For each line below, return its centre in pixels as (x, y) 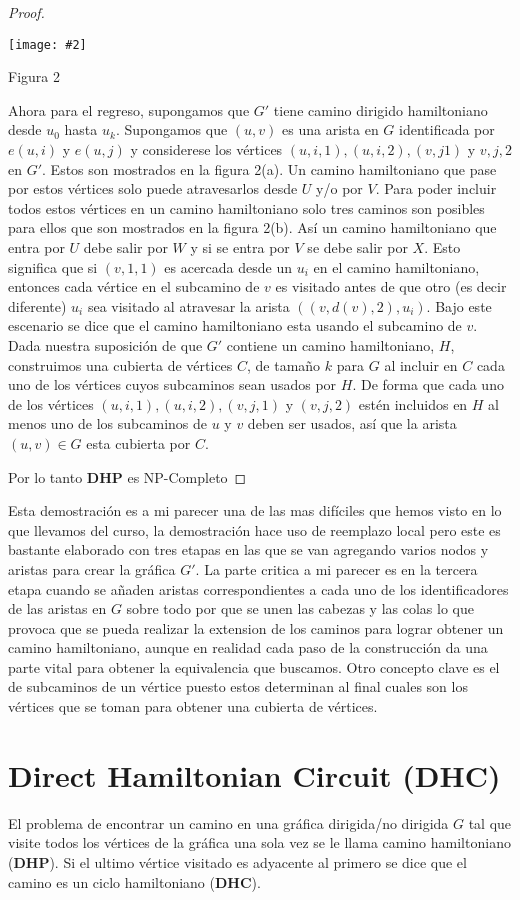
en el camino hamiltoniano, (396, 266)
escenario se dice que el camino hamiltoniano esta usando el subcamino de (235, 325)
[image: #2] (47, 44)
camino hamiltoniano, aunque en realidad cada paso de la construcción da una (248, 647)
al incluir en (421, 364)
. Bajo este (459, 305)
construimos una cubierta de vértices (120, 364)
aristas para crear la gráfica (92, 568)
